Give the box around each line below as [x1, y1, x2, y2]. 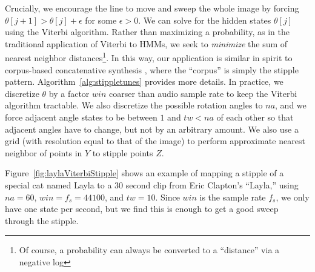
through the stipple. [5, 214, 79, 227]
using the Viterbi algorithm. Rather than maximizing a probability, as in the [5, 25, 290, 38]
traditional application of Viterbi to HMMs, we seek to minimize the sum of [5, 37, 288, 50]
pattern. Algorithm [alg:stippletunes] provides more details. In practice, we [5, 75, 283, 88]
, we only [276, 190, 310, 203]
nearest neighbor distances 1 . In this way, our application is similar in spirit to [5, 50, 293, 64]
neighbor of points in [5, 146, 82, 159]
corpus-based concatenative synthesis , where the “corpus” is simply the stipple [5, 63, 299, 76]
